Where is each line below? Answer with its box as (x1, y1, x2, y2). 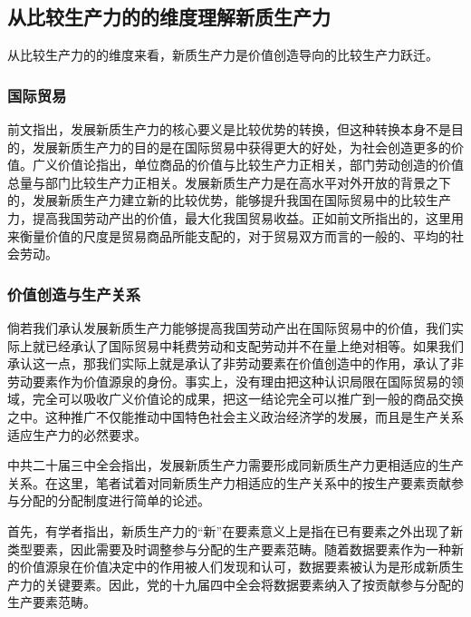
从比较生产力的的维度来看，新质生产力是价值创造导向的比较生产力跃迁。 (7, 45, 438, 64)
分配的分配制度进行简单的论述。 (19, 491, 210, 510)
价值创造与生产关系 (7, 282, 141, 305)
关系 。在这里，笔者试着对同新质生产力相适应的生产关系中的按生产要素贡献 (7, 473, 451, 492)
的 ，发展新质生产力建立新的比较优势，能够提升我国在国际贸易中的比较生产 (7, 191, 451, 210)
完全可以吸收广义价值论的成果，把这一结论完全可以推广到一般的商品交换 (32, 389, 464, 408)
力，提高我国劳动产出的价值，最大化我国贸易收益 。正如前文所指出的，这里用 (7, 208, 464, 227)
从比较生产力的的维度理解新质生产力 (7, 3, 331, 31)
